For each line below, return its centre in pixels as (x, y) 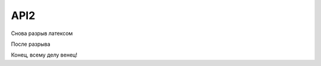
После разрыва (31, 44)
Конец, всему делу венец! (44, 55)
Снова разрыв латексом (42, 33)
